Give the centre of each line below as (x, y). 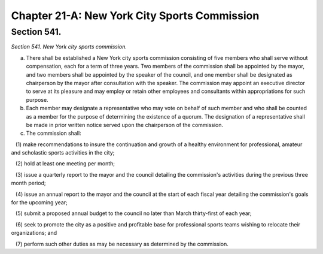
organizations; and (34, 233)
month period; (28, 183)
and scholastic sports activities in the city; (63, 153)
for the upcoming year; (39, 202)
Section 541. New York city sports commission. (69, 47)
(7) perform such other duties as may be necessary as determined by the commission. (122, 244)
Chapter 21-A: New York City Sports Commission (135, 16)
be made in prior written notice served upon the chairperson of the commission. (125, 125)
